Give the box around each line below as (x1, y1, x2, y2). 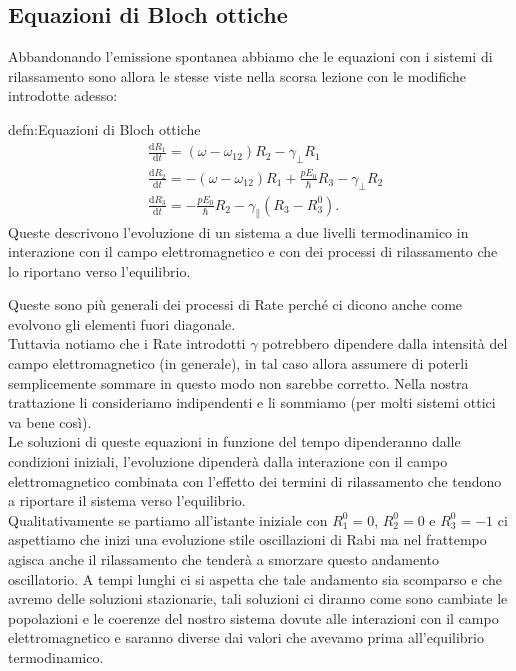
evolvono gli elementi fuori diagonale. (8, 313, 236, 334)
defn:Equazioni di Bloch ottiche (8, 118, 201, 139)
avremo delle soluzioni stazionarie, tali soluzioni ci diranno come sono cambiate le (8, 588, 508, 609)
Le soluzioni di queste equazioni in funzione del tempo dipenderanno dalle (8, 431, 461, 452)
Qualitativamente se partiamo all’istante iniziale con (8, 509, 328, 530)
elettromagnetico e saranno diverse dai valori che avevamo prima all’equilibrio (8, 627, 484, 648)
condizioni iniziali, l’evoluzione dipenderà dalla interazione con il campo (8, 451, 448, 472)
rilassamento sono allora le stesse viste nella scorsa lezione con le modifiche (8, 65, 467, 86)
